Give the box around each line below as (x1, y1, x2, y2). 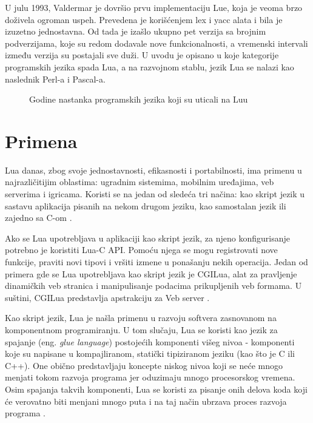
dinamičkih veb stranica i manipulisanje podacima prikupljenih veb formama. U (5, 279, 302, 292)
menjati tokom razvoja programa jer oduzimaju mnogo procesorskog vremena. (5, 371, 295, 384)
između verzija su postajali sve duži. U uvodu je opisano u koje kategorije (5, 49, 279, 61)
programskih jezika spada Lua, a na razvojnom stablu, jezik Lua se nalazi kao (5, 60, 294, 73)
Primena (5, 128, 78, 153)
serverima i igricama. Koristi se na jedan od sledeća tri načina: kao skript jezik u (5, 188, 305, 200)
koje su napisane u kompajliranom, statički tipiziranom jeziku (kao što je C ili (5, 347, 295, 360)
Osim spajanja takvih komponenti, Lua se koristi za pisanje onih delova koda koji (5, 382, 308, 395)
